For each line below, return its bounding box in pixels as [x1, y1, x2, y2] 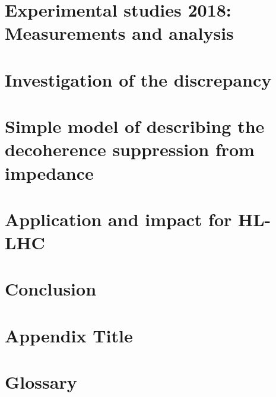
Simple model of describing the [5, 114, 265, 138]
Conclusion [5, 277, 97, 301]
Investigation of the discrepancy [5, 67, 272, 91]
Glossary [5, 370, 77, 394]
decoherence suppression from [5, 137, 255, 161]
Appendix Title [5, 323, 133, 347]
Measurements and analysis [5, 21, 234, 45]
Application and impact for [5, 207, 232, 231]
